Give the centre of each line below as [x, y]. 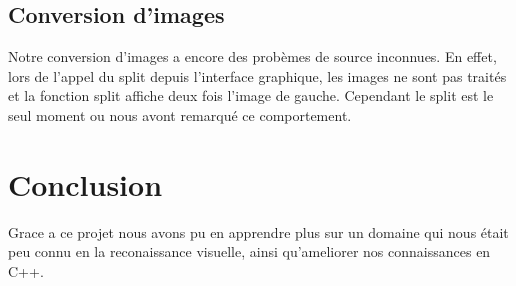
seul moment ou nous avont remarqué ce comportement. [180, 114]
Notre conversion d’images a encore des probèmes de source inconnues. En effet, [252, 56]
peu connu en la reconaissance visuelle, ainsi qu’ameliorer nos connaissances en [249, 251]
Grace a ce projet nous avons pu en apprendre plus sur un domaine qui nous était [258, 231]
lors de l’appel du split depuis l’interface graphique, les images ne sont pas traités [257, 75]
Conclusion [85, 183]
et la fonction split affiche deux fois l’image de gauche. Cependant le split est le [251, 95]
